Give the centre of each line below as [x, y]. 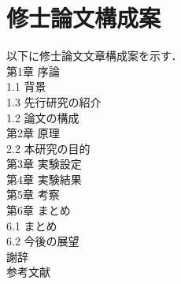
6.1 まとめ [32, 225]
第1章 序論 [33, 71]
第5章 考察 [33, 194]
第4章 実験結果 [44, 179]
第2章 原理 [33, 133]
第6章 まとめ [39, 210]
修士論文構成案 [84, 18]
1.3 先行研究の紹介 [54, 101]
